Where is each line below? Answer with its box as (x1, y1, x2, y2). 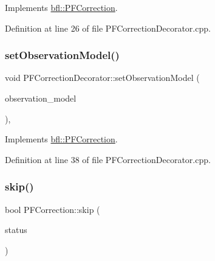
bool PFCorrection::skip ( (5, 203, 100, 215)
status (5, 223, 27, 236)
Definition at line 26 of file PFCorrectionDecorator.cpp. (5, 21, 211, 34)
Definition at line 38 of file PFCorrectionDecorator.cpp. (5, 153, 211, 165)
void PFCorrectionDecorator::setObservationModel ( (5, 71, 200, 84)
